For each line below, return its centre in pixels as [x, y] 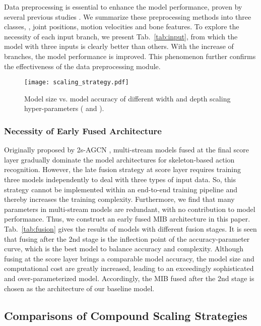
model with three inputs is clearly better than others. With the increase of [119, 46]
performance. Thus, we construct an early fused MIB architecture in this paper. [127, 219]
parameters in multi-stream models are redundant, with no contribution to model [130, 209]
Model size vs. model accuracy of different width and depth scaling [127, 98]
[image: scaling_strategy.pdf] [77, 83]
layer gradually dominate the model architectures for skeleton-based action [119, 159]
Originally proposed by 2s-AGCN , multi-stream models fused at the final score [127, 150]
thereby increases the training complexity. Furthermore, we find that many [119, 199]
